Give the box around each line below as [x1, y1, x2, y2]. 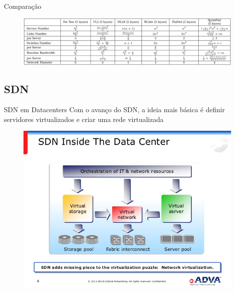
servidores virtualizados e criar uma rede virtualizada [4, 114, 164, 124]
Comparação [4, 1, 42, 11]
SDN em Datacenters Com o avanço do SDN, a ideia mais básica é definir [4, 104, 225, 115]
